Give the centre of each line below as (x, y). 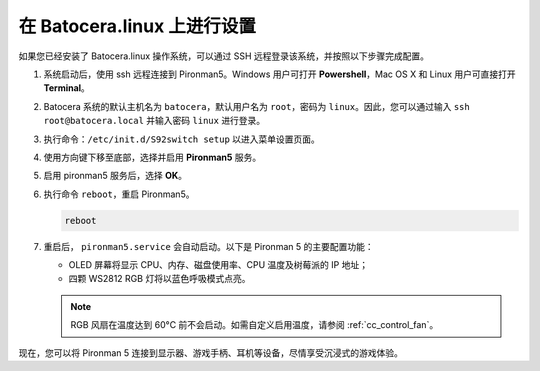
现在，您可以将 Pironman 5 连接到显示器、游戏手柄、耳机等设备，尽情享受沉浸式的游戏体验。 (211, 352)
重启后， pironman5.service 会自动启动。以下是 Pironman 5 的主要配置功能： (208, 246)
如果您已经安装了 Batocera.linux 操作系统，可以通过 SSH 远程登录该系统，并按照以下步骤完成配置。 (224, 56)
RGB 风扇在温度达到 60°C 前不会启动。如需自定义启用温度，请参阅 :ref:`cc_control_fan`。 (254, 325)
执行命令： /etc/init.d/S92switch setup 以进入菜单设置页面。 (181, 139)
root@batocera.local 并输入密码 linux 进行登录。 (154, 121)
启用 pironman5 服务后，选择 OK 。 (115, 176)
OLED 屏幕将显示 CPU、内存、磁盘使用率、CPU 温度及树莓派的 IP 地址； (218, 265)
